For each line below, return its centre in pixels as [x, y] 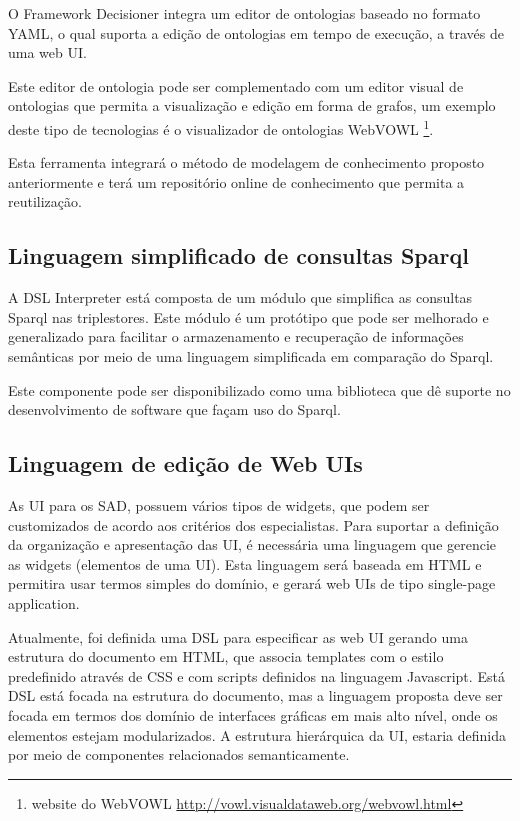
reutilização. [45, 201]
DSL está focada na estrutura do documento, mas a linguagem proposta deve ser [255, 695]
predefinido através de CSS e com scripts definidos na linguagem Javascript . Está [256, 675]
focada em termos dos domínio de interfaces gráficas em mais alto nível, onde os [253, 714]
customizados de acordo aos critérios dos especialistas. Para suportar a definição [253, 524]
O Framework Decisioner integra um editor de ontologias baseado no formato [244, 13]
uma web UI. [47, 52]
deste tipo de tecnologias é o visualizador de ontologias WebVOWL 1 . [221, 127]
